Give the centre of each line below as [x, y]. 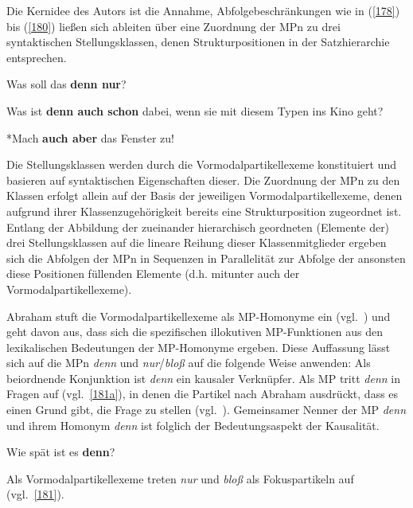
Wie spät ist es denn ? [61, 452]
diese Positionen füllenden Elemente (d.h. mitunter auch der [153, 274]
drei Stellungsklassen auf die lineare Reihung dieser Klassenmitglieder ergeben [197, 242]
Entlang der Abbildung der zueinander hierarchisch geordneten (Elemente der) [198, 227]
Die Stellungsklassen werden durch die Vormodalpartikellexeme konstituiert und [201, 164]
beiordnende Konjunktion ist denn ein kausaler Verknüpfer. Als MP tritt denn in [203, 378]
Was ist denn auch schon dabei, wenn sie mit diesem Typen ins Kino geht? [195, 110]
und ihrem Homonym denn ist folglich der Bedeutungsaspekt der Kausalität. [193, 425]
